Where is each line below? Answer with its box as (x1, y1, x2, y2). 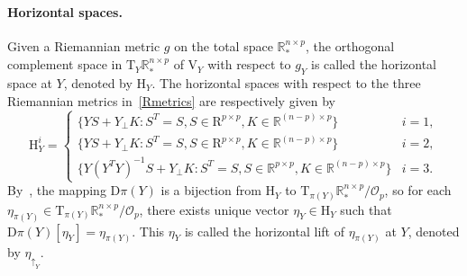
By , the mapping (7, 181, 106, 200)
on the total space (174, 36, 273, 55)
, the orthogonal (306, 36, 395, 55)
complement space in (7, 55, 123, 74)
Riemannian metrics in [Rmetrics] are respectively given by (7, 91, 335, 110)
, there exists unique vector (139, 200, 289, 218)
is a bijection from (160, 181, 261, 200)
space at (7, 74, 52, 93)
